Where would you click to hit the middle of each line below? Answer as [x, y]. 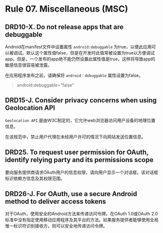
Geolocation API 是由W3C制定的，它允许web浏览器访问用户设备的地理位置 [80, 120]
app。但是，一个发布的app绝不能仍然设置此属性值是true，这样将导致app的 [80, 59]
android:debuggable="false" [45, 85]
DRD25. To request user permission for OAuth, [77, 152]
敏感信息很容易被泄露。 [28, 65]
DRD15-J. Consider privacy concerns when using [81, 100]
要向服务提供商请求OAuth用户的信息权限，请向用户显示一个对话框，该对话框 [82, 172]
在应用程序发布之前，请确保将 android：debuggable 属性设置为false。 [74, 75]
